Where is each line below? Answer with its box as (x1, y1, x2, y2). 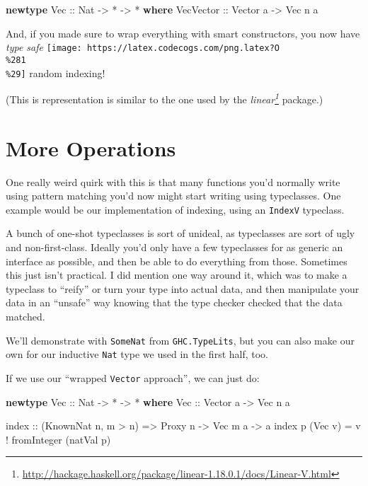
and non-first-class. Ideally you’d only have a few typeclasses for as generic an (6, 239, 343, 254)
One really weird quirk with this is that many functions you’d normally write (6, 174, 340, 189)
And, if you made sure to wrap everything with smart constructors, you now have (6, 25, 360, 40)
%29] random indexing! (6, 65, 105, 80)
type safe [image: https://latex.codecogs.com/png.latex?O (6, 40, 280, 54)
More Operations (6, 133, 176, 162)
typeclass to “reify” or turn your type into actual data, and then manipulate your (6, 281, 360, 296)
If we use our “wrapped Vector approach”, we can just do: (6, 370, 260, 385)
